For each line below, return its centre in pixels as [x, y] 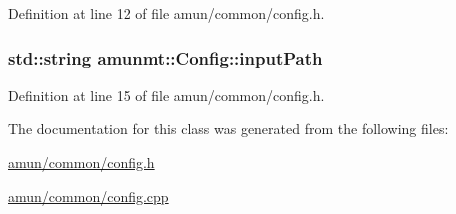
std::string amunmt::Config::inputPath [165, 57]
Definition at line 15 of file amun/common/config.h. [166, 94]
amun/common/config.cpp [88, 195]
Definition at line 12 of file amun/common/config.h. [166, 13]
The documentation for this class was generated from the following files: [228, 128]
